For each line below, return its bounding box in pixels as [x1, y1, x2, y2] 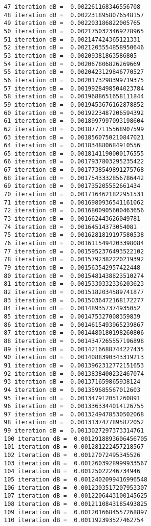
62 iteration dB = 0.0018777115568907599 [4, 125, 144, 133]
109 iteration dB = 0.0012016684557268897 [4, 508, 148, 516]
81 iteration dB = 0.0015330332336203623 [4, 280, 144, 288]
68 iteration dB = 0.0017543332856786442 [4, 174, 144, 182]
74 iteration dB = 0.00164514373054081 [4, 223, 137, 230]
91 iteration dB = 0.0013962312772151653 [4, 362, 144, 369]
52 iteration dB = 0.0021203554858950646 [4, 44, 144, 51]
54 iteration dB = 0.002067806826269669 [4, 60, 141, 68]
